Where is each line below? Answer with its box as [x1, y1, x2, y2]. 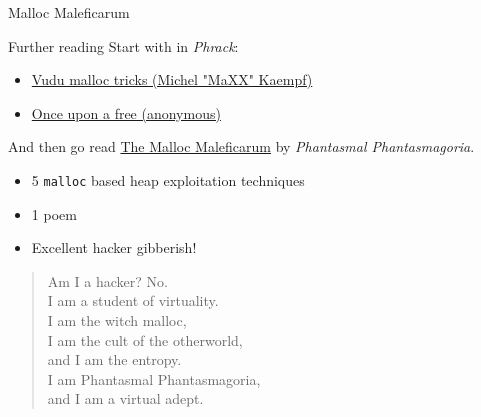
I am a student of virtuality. [47, 290, 219, 311]
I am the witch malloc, [47, 310, 187, 330]
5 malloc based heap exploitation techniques [31, 169, 305, 190]
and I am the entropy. [47, 349, 182, 370]
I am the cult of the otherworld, [47, 329, 243, 350]
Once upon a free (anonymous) [31, 102, 221, 123]
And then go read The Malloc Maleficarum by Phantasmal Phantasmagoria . [8, 136, 475, 157]
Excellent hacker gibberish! [31, 237, 197, 258]
